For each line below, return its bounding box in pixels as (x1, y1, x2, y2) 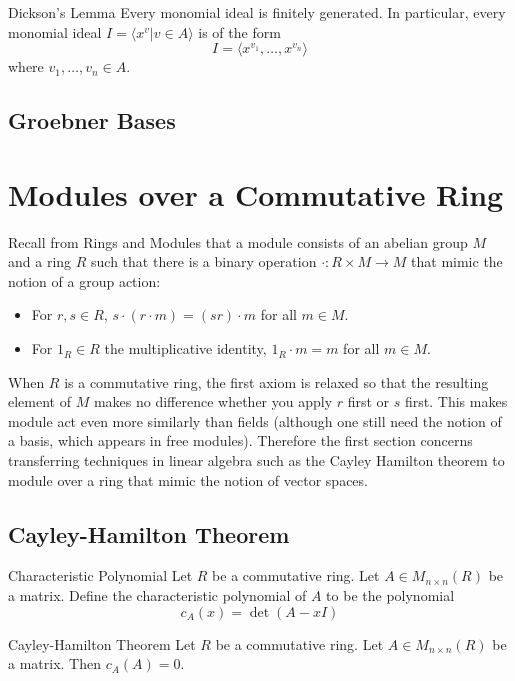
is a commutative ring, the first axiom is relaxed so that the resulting (64, 371, 489, 392)
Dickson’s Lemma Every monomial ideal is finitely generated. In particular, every (8, 2, 506, 22)
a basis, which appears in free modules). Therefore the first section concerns (8, 430, 473, 451)
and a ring (8, 251, 72, 272)
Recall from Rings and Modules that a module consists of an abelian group (8, 231, 468, 252)
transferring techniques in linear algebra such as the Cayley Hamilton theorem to (8, 450, 505, 471)
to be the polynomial (326, 585, 455, 606)
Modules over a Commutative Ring (8, 173, 504, 214)
